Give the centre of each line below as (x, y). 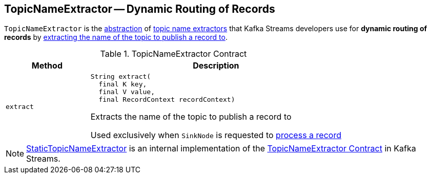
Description (216, 66)
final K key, (123, 84)
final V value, (127, 92)
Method (47, 66)
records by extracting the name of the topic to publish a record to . (116, 37)
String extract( (121, 77)
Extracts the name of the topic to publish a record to (191, 117)
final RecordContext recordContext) (167, 100)
